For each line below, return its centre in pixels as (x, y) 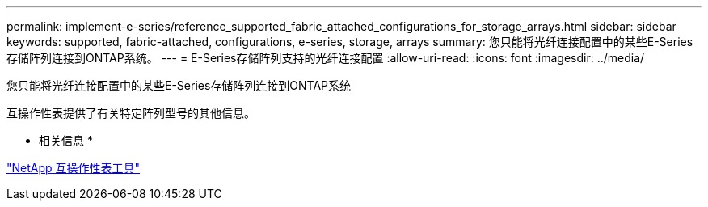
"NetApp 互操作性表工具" (74, 168)
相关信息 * (66, 140)
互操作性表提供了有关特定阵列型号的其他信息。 (131, 113)
